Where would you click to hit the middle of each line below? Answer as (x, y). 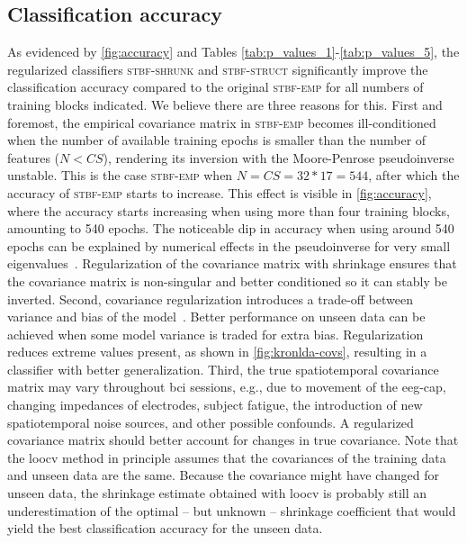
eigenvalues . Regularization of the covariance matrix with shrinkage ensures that (232, 263)
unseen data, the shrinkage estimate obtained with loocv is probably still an (217, 493)
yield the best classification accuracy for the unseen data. (165, 528)
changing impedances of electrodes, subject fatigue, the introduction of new (215, 405)
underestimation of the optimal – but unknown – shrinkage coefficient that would (232, 510)
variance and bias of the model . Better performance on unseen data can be (216, 317)
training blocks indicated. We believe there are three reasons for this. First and (225, 104)
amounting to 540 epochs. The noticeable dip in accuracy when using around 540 (231, 228)
